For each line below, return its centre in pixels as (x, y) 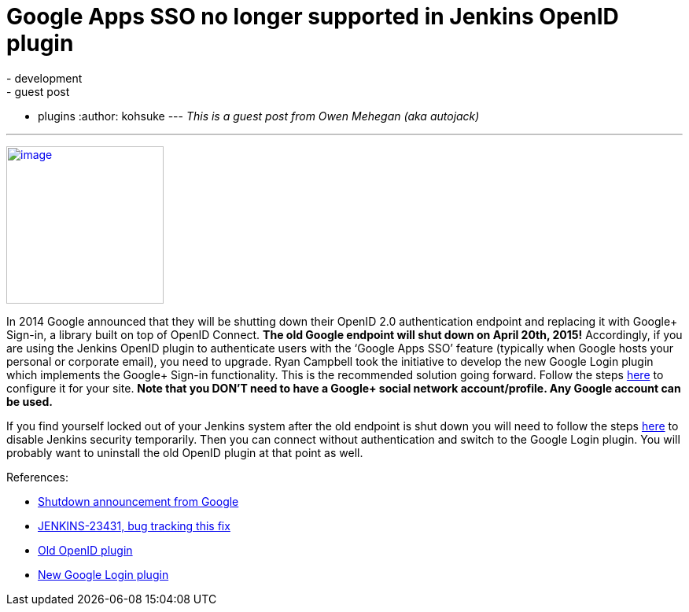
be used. (29, 401)
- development (44, 78)
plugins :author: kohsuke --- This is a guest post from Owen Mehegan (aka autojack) (259, 116)
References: (37, 477)
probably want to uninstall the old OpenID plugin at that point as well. (185, 452)
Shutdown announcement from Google (138, 501)
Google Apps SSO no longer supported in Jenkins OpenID (313, 17)
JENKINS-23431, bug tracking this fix (134, 525)
